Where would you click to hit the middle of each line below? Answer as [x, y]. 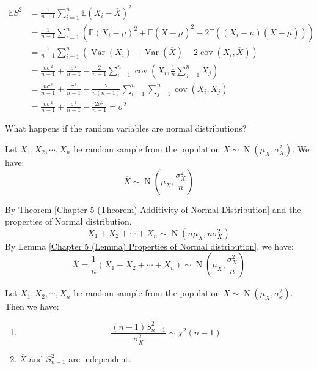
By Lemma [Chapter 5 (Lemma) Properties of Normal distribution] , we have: [149, 246]
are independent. [100, 358]
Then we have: [32, 306]
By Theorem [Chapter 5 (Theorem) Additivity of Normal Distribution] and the [153, 209]
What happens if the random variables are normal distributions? [126, 128]
